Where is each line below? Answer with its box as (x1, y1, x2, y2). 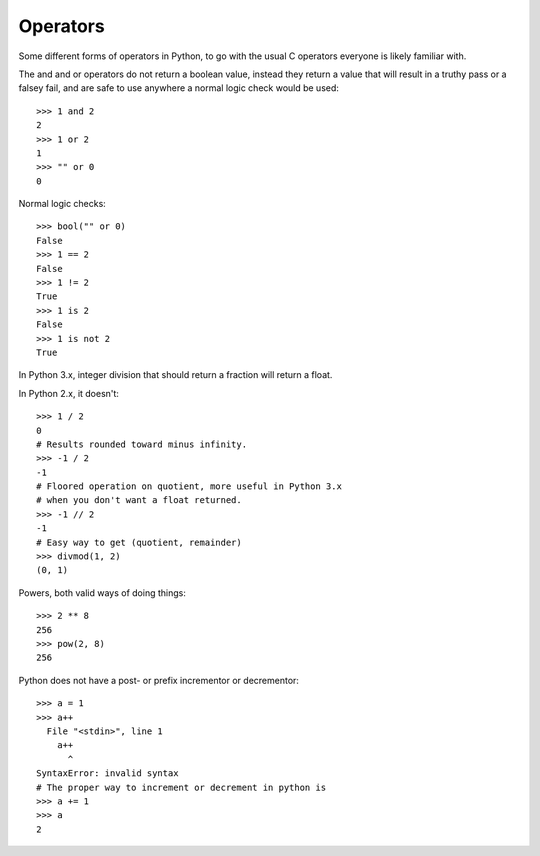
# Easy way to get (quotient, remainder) (36, 536, 242, 548)
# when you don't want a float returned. (36, 495, 242, 506)
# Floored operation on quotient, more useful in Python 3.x (36, 481, 342, 492)
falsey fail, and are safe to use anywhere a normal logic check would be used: (18, 82, 340, 94)
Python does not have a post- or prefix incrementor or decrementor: (18, 674, 300, 686)
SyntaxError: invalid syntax (36, 768, 179, 779)
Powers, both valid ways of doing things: (18, 586, 187, 599)
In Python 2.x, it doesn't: (18, 387, 120, 399)
